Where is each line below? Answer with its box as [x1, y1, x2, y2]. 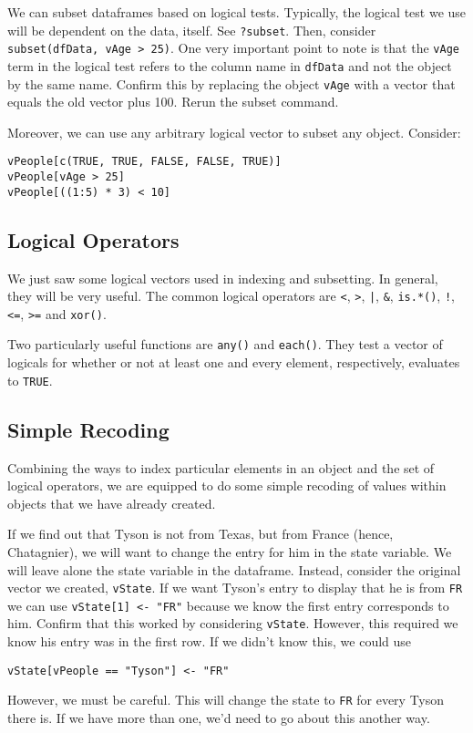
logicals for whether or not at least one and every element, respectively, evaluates [7, 353, 460, 372]
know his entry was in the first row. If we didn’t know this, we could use [7, 632, 412, 651]
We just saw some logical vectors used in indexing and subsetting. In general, [7, 268, 438, 287]
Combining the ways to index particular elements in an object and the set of [7, 458, 435, 477]
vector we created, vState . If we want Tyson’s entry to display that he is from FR [7, 578, 463, 597]
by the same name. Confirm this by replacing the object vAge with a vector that [7, 74, 456, 93]
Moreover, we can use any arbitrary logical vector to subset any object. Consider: [7, 122, 461, 141]
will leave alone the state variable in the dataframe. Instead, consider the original [7, 560, 461, 579]
